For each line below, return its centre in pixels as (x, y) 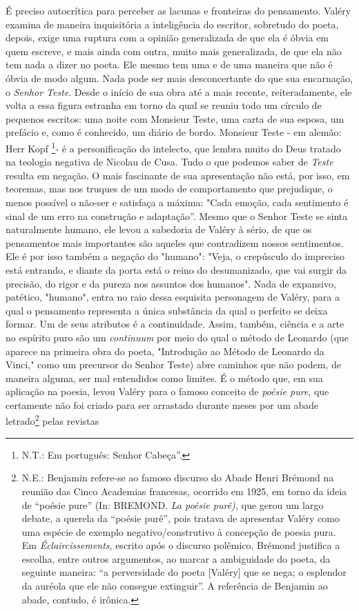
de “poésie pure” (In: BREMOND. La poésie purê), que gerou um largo (173, 504)
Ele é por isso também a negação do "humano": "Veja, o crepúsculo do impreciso (175, 256)
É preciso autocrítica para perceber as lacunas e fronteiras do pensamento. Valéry (178, 10)
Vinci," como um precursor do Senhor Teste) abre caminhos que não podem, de (173, 364)
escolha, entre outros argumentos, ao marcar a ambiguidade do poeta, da (176, 558)
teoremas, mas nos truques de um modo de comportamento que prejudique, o (169, 189)
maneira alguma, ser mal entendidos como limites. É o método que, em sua (164, 378)
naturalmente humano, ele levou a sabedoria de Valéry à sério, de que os (159, 229)
